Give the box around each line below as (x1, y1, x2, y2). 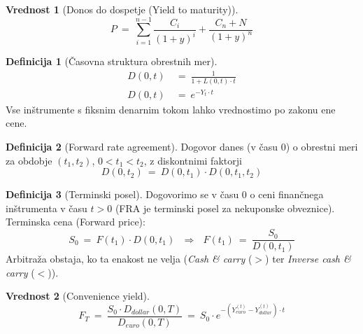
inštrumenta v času (6, 200, 87, 215)
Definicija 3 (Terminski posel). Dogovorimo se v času (6, 187, 239, 202)
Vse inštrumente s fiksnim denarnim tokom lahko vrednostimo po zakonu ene (6, 102, 336, 116)
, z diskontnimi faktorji (143, 153, 242, 167)
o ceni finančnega (250, 187, 324, 202)
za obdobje (6, 153, 52, 167)
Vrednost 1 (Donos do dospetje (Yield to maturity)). (6, 2, 239, 16)
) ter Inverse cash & (265, 251, 351, 266)
